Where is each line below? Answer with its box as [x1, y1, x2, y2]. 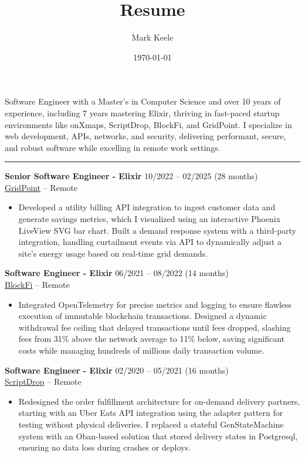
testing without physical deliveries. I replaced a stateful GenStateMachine [18, 418, 284, 430]
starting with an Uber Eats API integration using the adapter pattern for [18, 406, 283, 419]
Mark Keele [131, 31, 174, 43]
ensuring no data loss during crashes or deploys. [18, 441, 191, 453]
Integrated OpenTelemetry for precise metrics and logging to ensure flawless [18, 298, 292, 310]
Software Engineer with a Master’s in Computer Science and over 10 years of [5, 95, 281, 107]
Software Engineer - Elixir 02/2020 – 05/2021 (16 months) [5, 364, 229, 376]
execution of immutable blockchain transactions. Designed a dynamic [18, 310, 267, 322]
